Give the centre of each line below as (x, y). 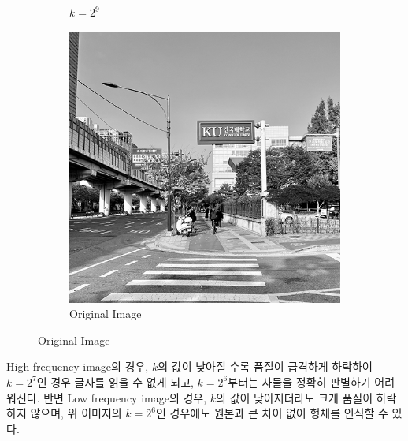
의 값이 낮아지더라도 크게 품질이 (295, 397)
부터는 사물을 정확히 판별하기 (299, 381)
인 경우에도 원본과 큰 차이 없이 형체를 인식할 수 (272, 413)
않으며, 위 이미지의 (76, 413)
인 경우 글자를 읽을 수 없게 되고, (115, 381)
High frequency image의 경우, (78, 366)
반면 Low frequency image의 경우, (125, 397)
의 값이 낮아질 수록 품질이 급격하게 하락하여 (265, 366)
